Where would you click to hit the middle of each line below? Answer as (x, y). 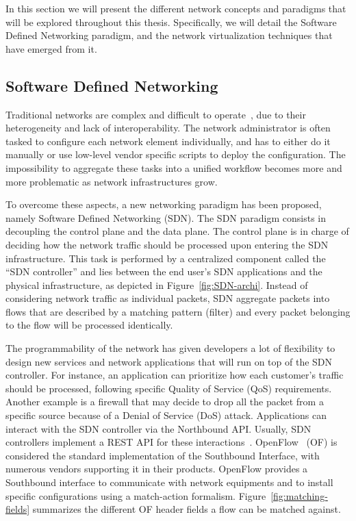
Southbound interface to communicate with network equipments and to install (169, 482)
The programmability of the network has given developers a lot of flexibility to (170, 348)
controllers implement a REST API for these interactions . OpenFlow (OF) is (171, 442)
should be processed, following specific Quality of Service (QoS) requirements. (169, 388)
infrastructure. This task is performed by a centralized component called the (166, 258)
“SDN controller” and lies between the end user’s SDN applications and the (164, 271)
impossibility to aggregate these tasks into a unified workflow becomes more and (174, 167)
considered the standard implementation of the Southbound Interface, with (163, 455)
